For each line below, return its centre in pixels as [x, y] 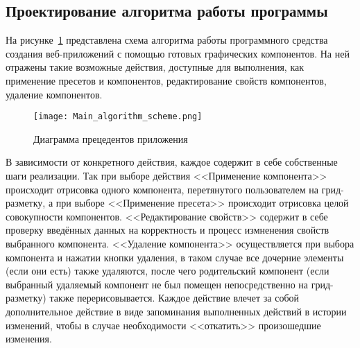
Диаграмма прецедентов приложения [111, 138]
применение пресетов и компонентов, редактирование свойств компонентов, [166, 80]
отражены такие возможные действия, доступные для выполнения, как [155, 67]
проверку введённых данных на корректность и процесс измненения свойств [168, 230]
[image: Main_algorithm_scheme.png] [118, 117]
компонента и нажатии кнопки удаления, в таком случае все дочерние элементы [175, 257]
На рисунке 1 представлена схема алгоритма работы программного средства [167, 40]
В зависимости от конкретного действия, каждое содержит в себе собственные [172, 162]
